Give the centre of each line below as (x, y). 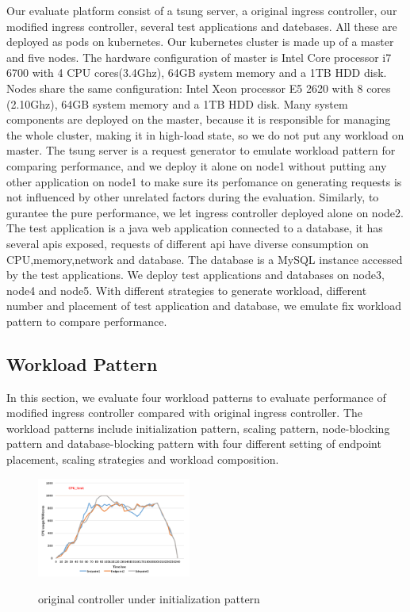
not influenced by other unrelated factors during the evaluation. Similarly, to (193, 197)
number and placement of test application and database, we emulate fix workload (204, 306)
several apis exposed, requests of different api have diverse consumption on (188, 243)
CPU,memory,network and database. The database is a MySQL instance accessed (205, 259)
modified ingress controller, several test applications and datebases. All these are (202, 26)
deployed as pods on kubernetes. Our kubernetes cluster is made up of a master (200, 42)
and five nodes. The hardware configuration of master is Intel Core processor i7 (199, 57)
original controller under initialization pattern (149, 598)
